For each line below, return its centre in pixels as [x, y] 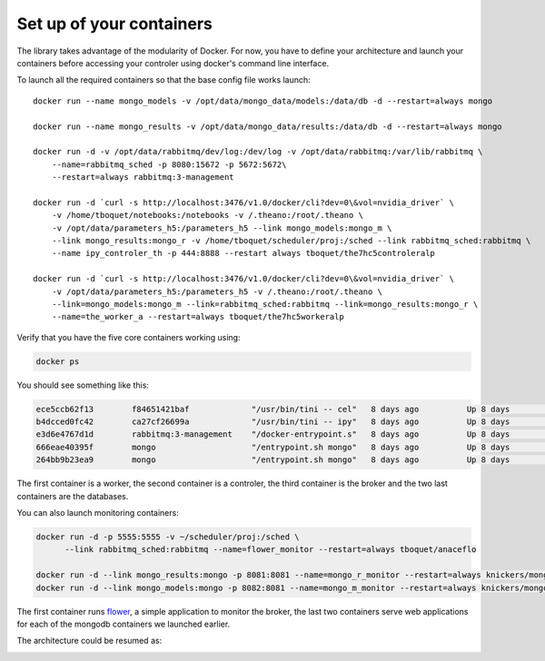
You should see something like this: [83, 385]
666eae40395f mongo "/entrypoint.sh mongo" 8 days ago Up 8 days [273, 447]
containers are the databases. [73, 496]
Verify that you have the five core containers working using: [129, 337]
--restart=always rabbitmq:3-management [143, 178]
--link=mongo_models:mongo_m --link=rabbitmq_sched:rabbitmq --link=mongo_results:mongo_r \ [265, 304]
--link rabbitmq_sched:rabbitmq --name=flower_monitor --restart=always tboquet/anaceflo [271, 550]
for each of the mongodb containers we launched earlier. [124, 624]
